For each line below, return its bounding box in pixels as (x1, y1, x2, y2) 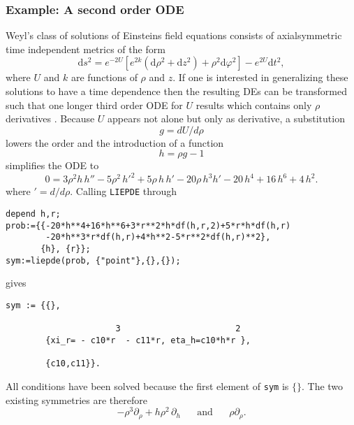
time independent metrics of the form (6, 41, 165, 56)
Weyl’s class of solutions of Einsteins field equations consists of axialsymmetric (6, 28, 342, 43)
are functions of (71, 70, 138, 85)
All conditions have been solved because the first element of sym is (6, 378, 289, 393)
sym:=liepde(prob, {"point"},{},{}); (6, 255, 181, 266)
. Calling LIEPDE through (70, 184, 177, 199)
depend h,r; (6, 209, 61, 219)
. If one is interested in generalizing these (172, 70, 348, 85)
